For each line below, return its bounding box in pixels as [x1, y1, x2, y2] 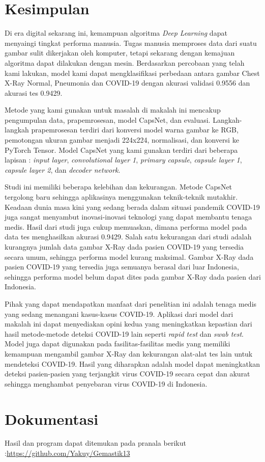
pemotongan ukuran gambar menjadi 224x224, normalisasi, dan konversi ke [5, 134, 239, 145]
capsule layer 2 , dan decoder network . [5, 164, 121, 175]
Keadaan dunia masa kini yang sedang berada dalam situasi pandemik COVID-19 [5, 201, 260, 212]
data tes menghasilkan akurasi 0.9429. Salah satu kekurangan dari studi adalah [5, 231, 252, 242]
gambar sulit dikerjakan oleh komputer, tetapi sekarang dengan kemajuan [5, 47, 235, 58]
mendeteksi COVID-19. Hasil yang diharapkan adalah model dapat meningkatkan [5, 358, 260, 369]
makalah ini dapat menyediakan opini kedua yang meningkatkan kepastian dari [5, 318, 252, 329]
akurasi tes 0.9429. [5, 87, 63, 98]
